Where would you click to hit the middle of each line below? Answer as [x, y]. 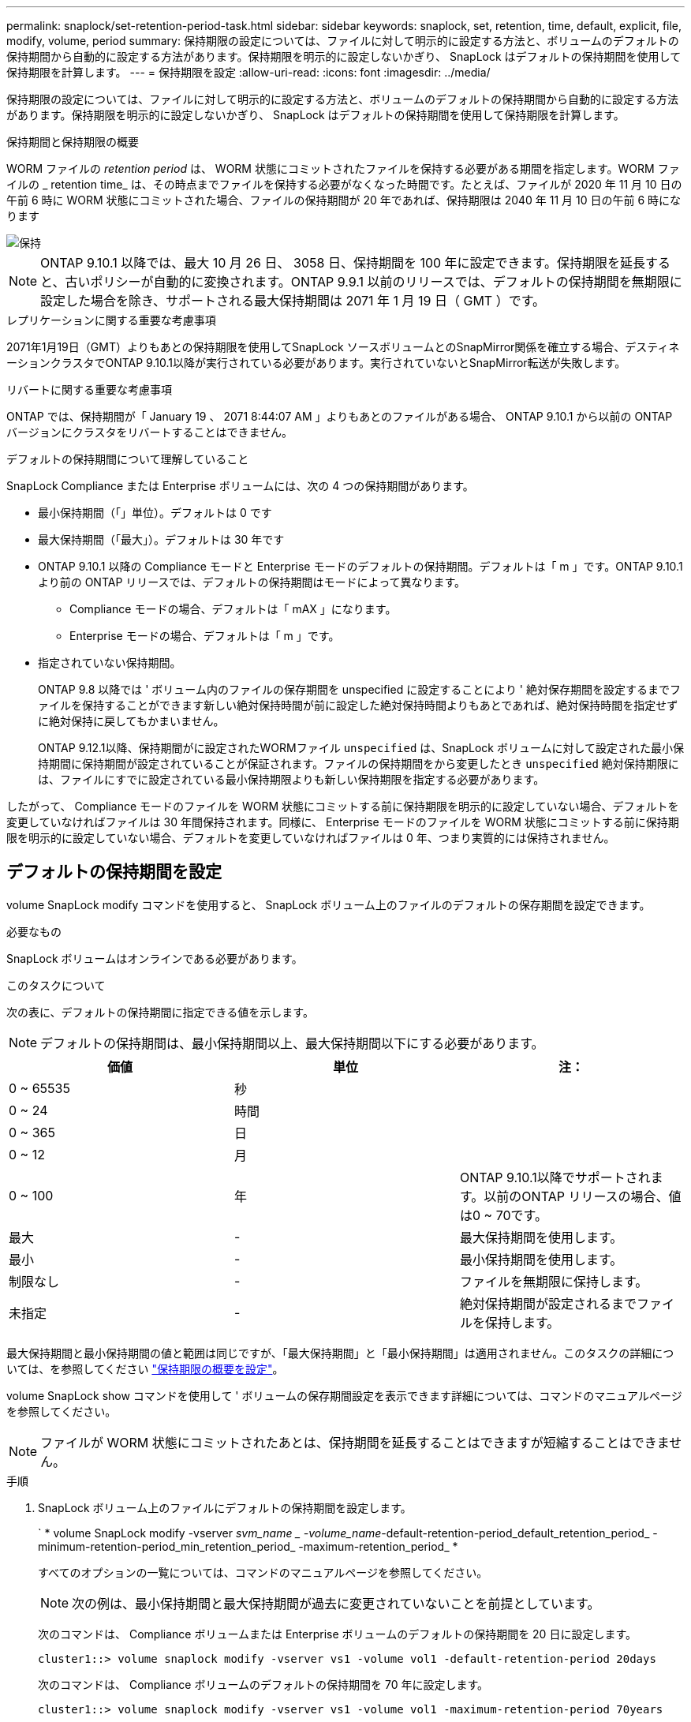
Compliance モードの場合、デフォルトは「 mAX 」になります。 [233, 609]
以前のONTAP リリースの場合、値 [583, 1196]
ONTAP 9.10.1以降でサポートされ [555, 1177]
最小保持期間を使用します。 [541, 1259]
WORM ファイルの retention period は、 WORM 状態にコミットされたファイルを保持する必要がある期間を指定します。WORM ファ [343, 168]
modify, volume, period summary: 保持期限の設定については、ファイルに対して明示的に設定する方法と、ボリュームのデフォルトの [343, 41]
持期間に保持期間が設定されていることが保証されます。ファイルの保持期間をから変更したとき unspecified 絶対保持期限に [359, 764]
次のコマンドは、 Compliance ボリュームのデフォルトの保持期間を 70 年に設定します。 [263, 1684]
